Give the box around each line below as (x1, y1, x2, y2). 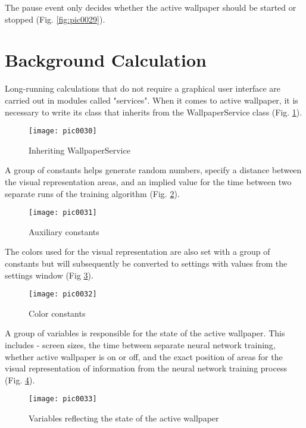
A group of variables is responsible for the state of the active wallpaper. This (5, 327, 285, 339)
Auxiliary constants (29, 225, 99, 238)
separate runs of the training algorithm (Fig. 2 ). (5, 187, 180, 199)
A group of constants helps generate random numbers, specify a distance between (5, 164, 302, 176)
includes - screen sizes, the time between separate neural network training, (5, 339, 276, 351)
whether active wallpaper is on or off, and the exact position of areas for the (5, 350, 283, 363)
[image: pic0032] (29, 290, 97, 299)
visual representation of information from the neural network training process (5, 362, 287, 374)
